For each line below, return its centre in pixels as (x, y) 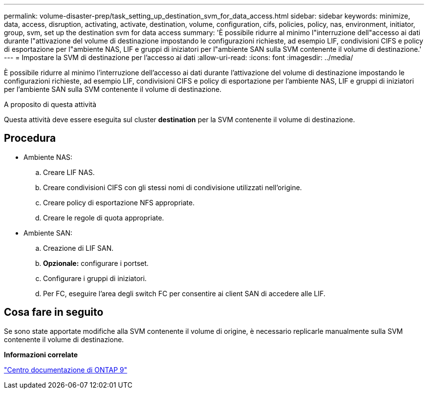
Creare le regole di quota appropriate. (104, 218)
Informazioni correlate (41, 354)
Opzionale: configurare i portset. (96, 263)
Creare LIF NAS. (69, 172)
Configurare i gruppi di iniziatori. (95, 278)
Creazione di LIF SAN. (78, 248)
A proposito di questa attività (50, 104)
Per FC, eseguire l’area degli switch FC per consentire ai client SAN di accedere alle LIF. (184, 293)
